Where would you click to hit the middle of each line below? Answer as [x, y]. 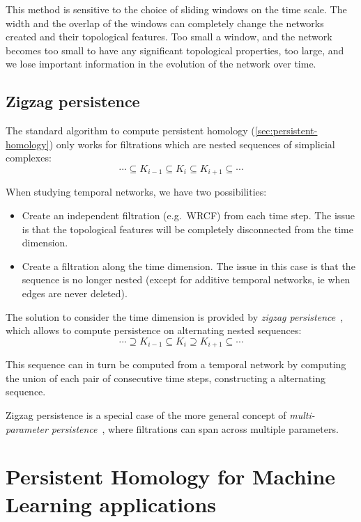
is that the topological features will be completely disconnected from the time [187, 229]
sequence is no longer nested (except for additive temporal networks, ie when [186, 279]
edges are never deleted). [75, 293]
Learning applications [111, 504]
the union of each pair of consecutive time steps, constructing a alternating [166, 378]
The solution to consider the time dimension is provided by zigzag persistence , [175, 316]
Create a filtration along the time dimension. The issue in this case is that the [189, 266]
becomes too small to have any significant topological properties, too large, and [175, 50]
